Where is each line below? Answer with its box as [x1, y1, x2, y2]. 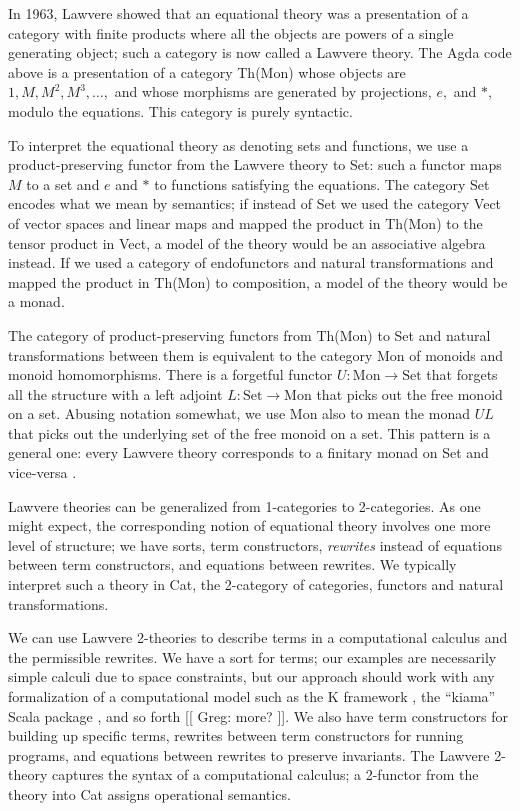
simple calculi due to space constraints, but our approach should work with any [8, 666, 495, 687]
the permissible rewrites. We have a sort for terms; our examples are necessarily [8, 646, 497, 667]
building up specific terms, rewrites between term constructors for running [8, 725, 464, 746]
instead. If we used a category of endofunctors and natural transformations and [8, 252, 494, 273]
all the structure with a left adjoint [8, 383, 223, 404]
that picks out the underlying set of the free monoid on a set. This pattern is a [8, 422, 491, 443]
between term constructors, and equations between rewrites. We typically [8, 554, 457, 575]
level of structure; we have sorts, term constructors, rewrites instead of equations [8, 534, 502, 555]
